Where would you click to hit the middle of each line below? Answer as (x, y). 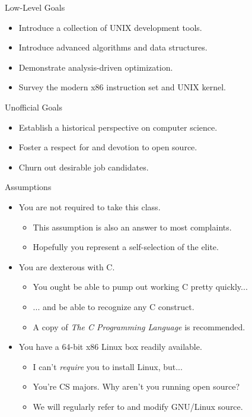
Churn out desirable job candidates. (84, 167)
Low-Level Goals (35, 7)
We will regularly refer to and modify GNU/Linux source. (138, 406)
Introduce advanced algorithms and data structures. (113, 47)
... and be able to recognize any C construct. (114, 306)
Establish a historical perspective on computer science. (118, 127)
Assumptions (28, 187)
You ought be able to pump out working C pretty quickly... (140, 287)
